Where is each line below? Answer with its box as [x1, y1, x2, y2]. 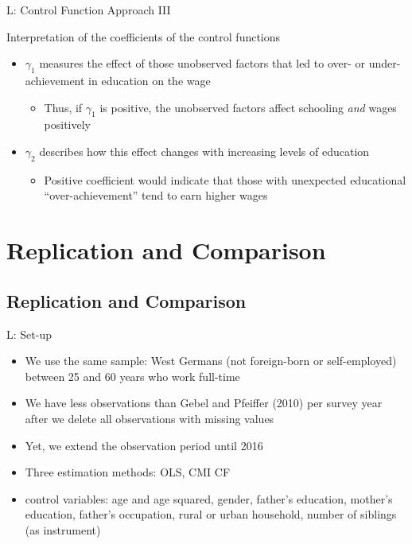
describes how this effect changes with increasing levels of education [39, 142, 370, 159]
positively [44, 116, 91, 133]
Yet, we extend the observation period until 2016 [25, 437, 263, 453]
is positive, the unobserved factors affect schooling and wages [99, 99, 397, 115]
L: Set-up [6, 325, 52, 342]
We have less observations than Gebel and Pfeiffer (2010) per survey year [25, 394, 383, 411]
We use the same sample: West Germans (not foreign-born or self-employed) [25, 352, 397, 369]
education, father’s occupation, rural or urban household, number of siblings [25, 506, 397, 523]
